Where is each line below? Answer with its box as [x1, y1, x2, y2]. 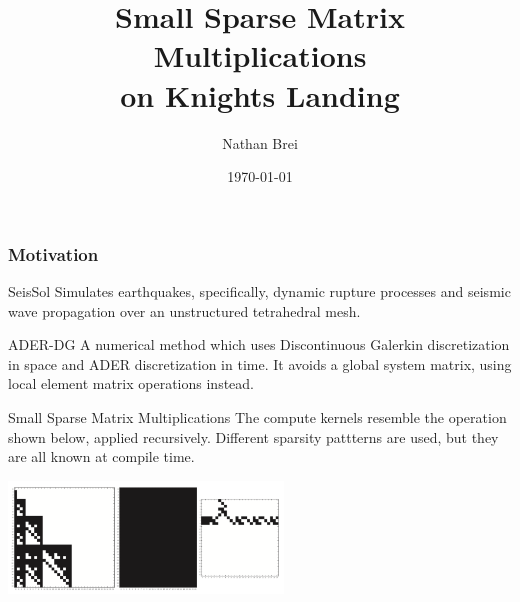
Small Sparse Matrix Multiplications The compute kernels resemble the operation [8, 406, 507, 427]
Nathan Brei [222, 132, 298, 153]
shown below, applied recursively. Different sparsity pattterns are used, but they [8, 426, 499, 447]
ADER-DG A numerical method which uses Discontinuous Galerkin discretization [8, 334, 510, 355]
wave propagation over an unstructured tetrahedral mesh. [8, 300, 361, 321]
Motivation [8, 241, 99, 266]
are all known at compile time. [8, 446, 195, 467]
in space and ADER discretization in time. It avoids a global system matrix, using [8, 353, 512, 374]
